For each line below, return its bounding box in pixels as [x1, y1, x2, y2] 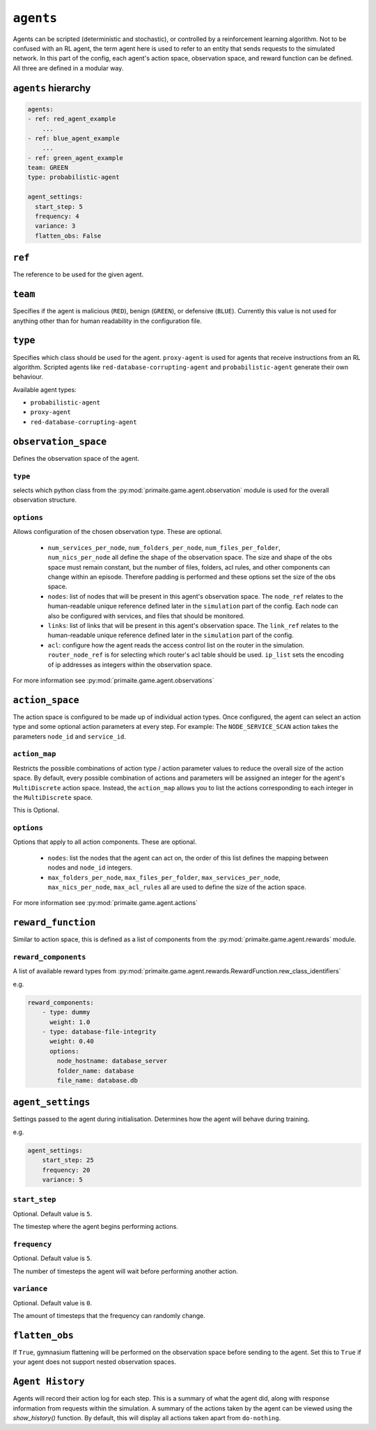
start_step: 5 [35, 203, 84, 210]
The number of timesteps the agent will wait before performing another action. [13, 1267, 238, 1275]
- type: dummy [42, 1008, 91, 1016]
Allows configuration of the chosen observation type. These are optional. [13, 528, 223, 536]
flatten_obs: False [35, 232, 102, 239]
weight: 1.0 [49, 1018, 91, 1026]
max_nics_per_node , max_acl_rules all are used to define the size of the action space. [47, 883, 306, 891]
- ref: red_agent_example [27, 115, 116, 123]
